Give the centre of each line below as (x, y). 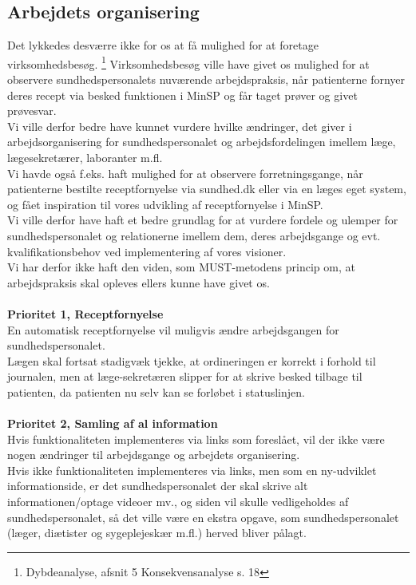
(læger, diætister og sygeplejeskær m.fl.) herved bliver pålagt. (157, 533)
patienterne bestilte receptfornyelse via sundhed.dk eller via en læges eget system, (207, 189)
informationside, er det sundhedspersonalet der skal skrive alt (158, 486)
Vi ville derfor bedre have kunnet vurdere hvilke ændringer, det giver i (180, 126)
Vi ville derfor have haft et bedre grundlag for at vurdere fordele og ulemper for (203, 220)
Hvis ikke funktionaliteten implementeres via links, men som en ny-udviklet (192, 470)
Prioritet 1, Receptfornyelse (85, 313)
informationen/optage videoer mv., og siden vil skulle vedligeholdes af (178, 502)
